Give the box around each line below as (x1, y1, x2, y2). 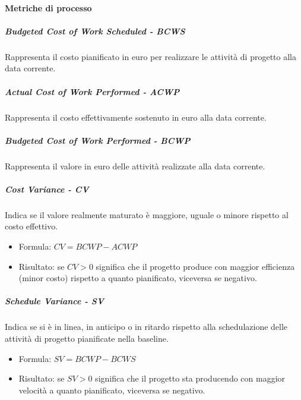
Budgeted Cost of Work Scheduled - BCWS (5, 24, 185, 37)
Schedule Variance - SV (5, 295, 104, 307)
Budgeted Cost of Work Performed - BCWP (5, 134, 191, 146)
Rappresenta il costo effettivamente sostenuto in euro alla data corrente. (5, 111, 267, 123)
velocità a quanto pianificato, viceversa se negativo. (18, 383, 205, 396)
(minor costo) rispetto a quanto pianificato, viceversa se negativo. (18, 272, 257, 284)
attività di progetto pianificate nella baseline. (5, 332, 169, 344)
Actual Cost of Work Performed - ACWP (5, 85, 180, 97)
